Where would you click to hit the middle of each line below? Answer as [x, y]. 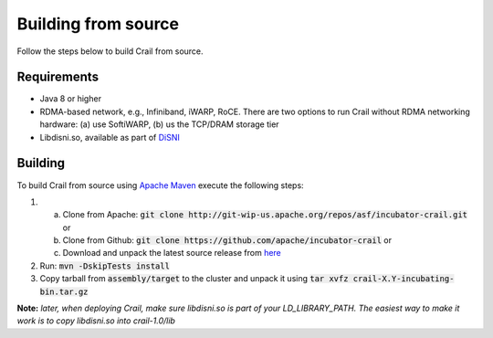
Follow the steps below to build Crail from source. [110, 51]
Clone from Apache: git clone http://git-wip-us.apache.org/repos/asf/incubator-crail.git [265, 215]
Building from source [98, 24]
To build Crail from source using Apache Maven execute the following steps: [161, 185]
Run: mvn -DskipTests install [105, 266]
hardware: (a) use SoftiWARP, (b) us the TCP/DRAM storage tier [159, 124]
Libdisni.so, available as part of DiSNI [110, 137]
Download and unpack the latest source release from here [172, 253]
